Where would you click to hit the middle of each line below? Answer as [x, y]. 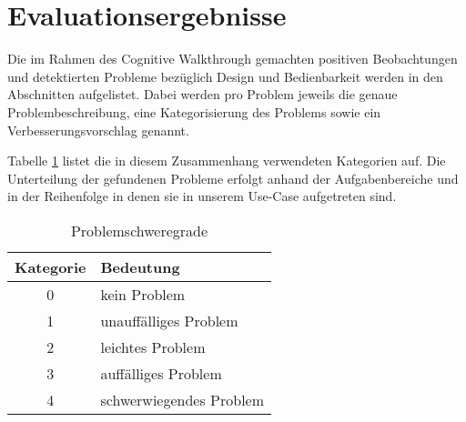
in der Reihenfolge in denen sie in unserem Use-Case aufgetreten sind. [202, 196]
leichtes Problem [153, 347]
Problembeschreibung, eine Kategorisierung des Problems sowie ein [194, 111]
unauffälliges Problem [169, 320]
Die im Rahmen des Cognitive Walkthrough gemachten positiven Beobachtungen [233, 59]
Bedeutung [140, 266]
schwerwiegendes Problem [182, 399]
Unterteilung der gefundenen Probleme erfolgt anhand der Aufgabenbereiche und [233, 178]
